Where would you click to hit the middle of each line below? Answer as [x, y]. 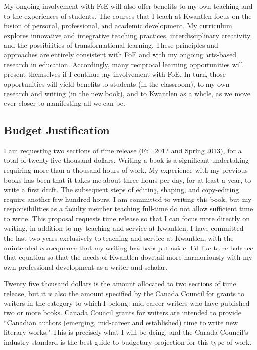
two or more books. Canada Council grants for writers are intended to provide [123, 313]
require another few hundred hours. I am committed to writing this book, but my [128, 199]
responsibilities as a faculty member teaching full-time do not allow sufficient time [128, 209]
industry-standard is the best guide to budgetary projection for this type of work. [128, 342]
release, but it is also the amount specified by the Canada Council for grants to [124, 293]
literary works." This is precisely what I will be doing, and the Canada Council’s [126, 332]
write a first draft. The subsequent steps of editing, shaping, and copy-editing [122, 189]
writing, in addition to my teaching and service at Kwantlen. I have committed [124, 228]
